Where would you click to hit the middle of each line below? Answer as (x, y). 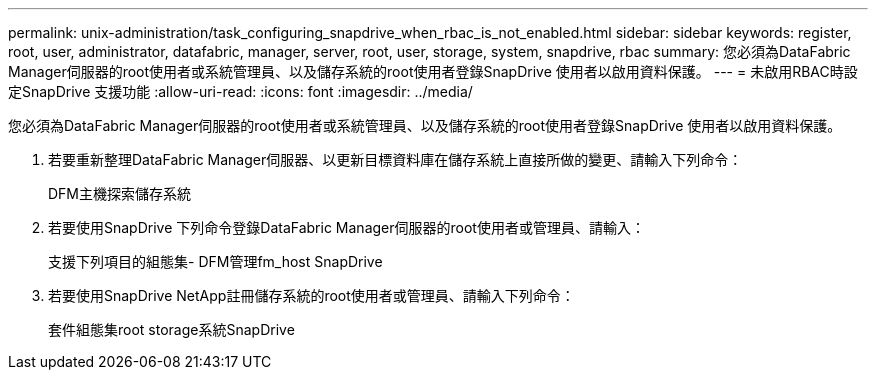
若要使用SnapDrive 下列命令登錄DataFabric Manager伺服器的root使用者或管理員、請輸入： (346, 227)
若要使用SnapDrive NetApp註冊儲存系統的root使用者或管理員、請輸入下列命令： (311, 295)
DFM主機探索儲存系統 (120, 193)
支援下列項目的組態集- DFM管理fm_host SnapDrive (215, 261)
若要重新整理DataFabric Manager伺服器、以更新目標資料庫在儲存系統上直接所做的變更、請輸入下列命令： (395, 159)
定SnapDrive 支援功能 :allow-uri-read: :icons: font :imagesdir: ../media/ (240, 91)
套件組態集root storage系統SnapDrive (171, 329)
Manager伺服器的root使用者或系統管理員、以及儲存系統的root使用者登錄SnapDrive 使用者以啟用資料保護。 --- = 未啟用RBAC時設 (433, 71)
